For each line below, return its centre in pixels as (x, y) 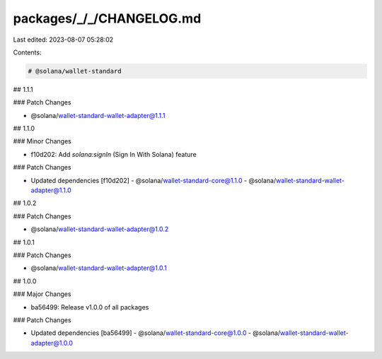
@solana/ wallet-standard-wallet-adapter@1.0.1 (99, 268)
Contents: (27, 52)
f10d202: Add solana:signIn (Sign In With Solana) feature (114, 154)
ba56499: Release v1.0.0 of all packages (90, 307)
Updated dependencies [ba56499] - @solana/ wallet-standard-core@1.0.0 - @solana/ (156, 333)
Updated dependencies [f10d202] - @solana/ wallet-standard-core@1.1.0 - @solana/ (154, 180)
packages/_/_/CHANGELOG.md (107, 18)
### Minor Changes (42, 141)
